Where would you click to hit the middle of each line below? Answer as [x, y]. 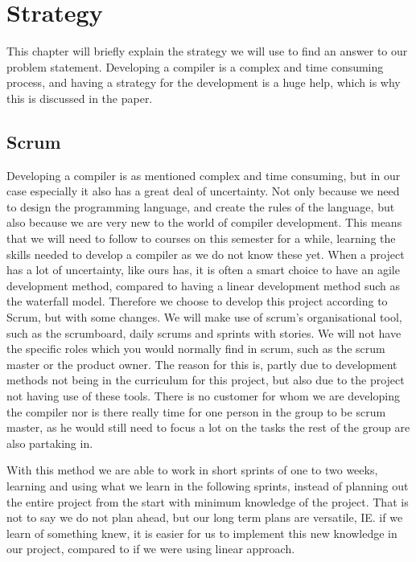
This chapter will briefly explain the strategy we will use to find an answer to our [207, 51]
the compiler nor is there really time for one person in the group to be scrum [196, 411]
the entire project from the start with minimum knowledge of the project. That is [208, 501]
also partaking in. [50, 443]
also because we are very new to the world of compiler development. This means [204, 222]
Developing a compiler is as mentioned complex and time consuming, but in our [204, 175]
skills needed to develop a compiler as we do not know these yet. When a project [206, 254]
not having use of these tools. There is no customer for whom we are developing [203, 396]
